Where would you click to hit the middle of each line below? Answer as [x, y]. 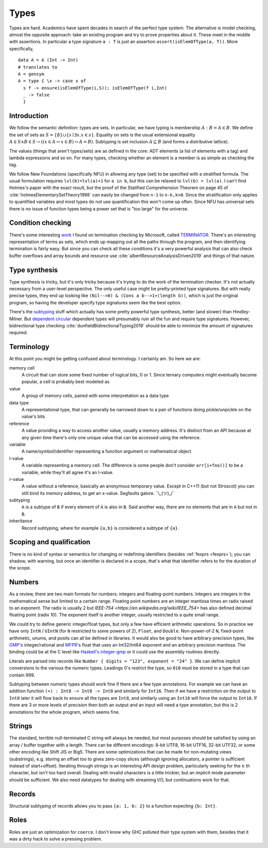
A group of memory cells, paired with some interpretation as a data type [95, 396]
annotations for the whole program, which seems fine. [65, 712]
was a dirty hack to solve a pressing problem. [56, 839]
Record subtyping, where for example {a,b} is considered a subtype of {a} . [100, 528]
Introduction [29, 116]
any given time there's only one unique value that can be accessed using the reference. [111, 437]
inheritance [21, 521]
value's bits [33, 417]
